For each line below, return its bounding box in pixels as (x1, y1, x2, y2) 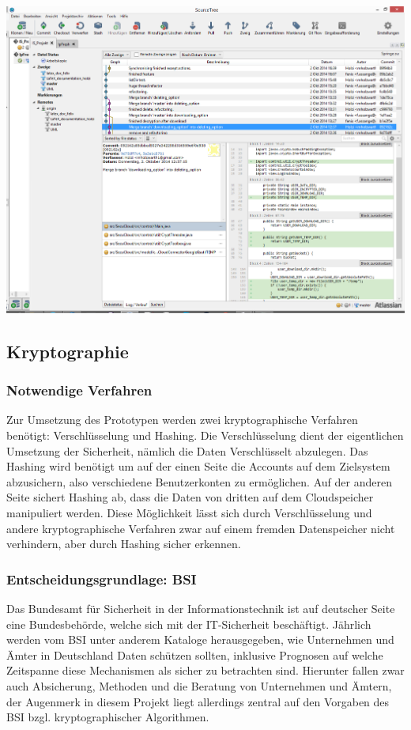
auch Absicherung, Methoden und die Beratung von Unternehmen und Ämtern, (6, 677, 392, 694)
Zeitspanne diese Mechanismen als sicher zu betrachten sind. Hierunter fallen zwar (6, 662, 405, 679)
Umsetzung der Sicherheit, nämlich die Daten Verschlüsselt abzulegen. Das (6, 442, 368, 459)
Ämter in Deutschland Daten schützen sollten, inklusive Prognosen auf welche (6, 646, 383, 663)
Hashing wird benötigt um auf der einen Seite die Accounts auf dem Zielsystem (6, 458, 390, 475)
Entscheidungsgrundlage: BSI (6, 569, 197, 588)
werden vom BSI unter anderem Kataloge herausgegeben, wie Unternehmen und (6, 631, 394, 648)
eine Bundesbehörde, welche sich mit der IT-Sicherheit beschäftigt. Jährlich (6, 615, 371, 632)
